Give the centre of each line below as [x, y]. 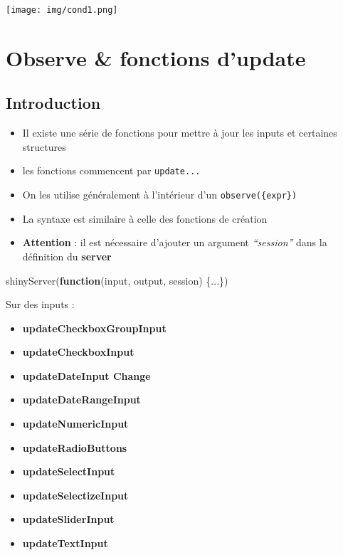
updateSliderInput [68, 519]
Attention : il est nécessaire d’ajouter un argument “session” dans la [175, 242]
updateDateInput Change [86, 375]
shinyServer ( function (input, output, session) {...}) [117, 280]
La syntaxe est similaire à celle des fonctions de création [145, 218]
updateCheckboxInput [78, 352]
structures [44, 146]
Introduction [53, 103]
